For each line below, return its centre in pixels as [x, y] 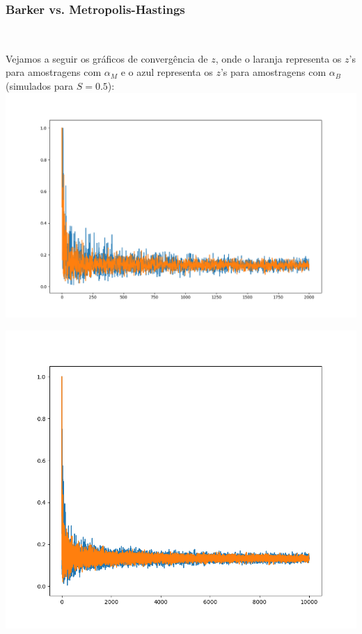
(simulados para [40, 86]
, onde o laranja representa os [278, 58]
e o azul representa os [167, 72]
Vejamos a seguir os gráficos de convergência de [107, 58]
